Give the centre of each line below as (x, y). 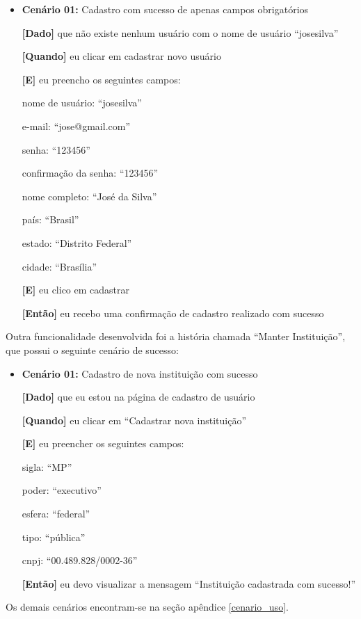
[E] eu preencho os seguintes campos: (101, 79)
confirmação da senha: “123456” (90, 173)
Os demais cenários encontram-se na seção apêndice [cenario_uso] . (147, 607)
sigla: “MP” (47, 466)
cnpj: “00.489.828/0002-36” (80, 560)
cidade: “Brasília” (59, 266)
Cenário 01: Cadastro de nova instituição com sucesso (140, 373)
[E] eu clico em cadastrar (76, 290)
